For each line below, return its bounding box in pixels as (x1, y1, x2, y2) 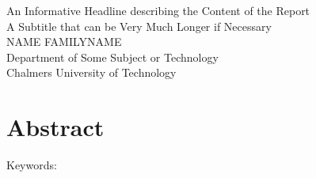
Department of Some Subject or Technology (6, 48, 219, 65)
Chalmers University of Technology (6, 64, 177, 81)
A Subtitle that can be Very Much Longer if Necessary (6, 17, 272, 34)
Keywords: (6, 157, 57, 173)
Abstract (6, 111, 105, 143)
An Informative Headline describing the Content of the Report (6, 2, 310, 18)
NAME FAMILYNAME (6, 33, 122, 50)
